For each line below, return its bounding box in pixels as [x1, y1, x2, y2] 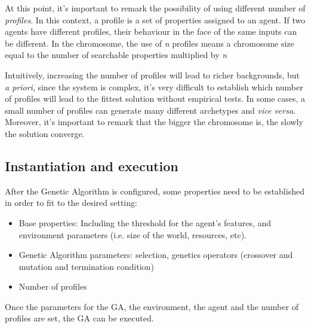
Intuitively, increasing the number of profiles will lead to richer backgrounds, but [5, 68, 300, 81]
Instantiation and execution [5, 156, 178, 175]
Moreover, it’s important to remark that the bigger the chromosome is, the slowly [5, 116, 303, 128]
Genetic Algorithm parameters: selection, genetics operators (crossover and [19, 248, 293, 261]
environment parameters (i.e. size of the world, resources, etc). [19, 228, 247, 241]
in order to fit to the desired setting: [5, 196, 137, 209]
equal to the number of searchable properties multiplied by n [5, 48, 227, 61]
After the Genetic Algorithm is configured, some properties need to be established [5, 184, 304, 197]
